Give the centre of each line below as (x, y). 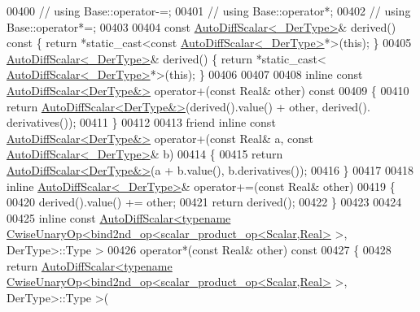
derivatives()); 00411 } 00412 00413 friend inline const (141, 122)
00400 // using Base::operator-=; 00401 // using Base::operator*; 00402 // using (209, 11)
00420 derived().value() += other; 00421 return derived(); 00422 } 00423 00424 (204, 202)
